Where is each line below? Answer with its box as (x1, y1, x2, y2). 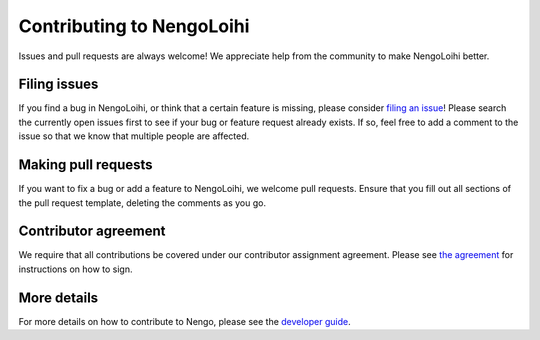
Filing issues (18, 76, 99, 93)
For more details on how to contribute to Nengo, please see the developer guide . (18, 315, 352, 327)
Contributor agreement (18, 223, 166, 240)
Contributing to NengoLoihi (18, 15, 250, 37)
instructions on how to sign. (18, 263, 134, 275)
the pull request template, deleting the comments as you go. (18, 196, 267, 209)
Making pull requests (18, 156, 154, 174)
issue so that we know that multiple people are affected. (18, 130, 250, 142)
